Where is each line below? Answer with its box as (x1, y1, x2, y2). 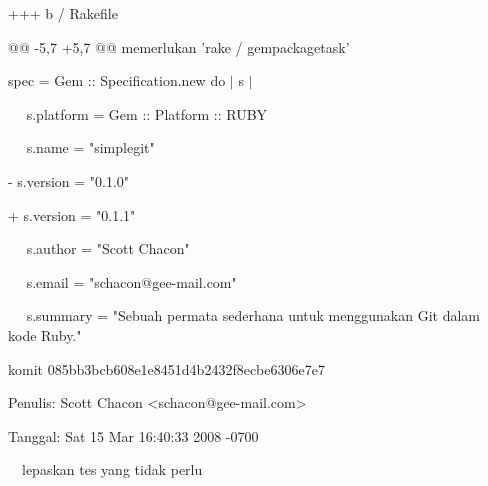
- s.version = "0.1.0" (8, 170, 130, 191)
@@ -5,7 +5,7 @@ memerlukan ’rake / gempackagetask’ (8, 36, 350, 57)
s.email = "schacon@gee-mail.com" (26, 271, 237, 292)
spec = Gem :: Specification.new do (8, 70, 226, 91)
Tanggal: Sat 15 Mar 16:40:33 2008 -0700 (8, 425, 259, 446)
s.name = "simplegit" (26, 137, 155, 158)
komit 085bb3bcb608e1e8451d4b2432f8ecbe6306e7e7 (8, 358, 325, 379)
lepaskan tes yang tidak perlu (22, 459, 203, 480)
